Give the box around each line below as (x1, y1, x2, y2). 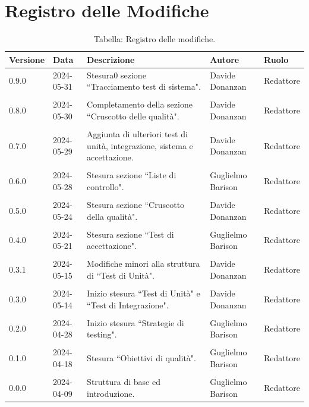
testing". (87, 328, 117, 340)
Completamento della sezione (87, 98, 193, 111)
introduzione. (87, 387, 135, 399)
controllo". (87, 180, 124, 193)
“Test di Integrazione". (87, 298, 169, 311)
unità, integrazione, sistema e (87, 139, 193, 152)
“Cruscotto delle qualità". (87, 109, 179, 122)
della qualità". (87, 210, 138, 222)
